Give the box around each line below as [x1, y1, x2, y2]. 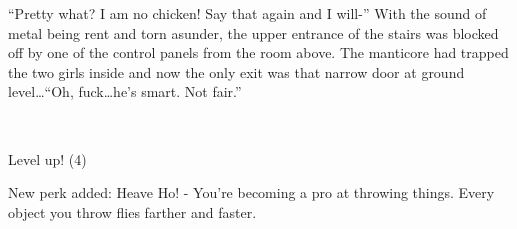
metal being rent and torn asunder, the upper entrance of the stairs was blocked [8, 22, 499, 43]
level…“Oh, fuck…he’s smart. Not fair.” [8, 81, 242, 102]
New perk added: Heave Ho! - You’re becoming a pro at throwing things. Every [8, 182, 495, 203]
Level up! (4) [8, 148, 87, 169]
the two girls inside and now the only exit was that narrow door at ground [8, 61, 465, 82]
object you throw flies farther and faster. [8, 201, 257, 222]
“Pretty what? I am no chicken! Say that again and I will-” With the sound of [8, 3, 487, 23]
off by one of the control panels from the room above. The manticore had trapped [8, 42, 509, 63]
